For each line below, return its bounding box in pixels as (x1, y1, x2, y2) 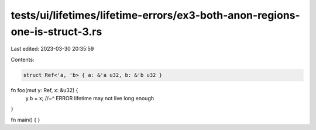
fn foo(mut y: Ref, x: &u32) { (11, 86, 78, 93)
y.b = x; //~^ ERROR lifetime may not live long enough (25, 95, 154, 102)
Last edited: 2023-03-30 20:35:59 (11, 45, 94, 52)
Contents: (11, 56, 35, 63)
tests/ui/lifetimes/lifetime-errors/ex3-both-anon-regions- (11, 9, 301, 22)
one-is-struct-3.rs (11, 25, 102, 38)
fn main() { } (11, 116, 40, 123)
